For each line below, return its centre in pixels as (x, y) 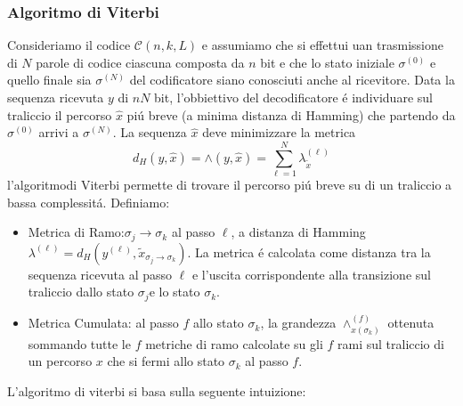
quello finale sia (49, 80)
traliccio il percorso (60, 114)
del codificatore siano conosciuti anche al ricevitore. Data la (292, 80)
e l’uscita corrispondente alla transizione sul (311, 274)
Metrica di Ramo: (76, 232)
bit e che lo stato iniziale (327, 62)
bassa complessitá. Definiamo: (89, 202)
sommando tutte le (79, 343)
